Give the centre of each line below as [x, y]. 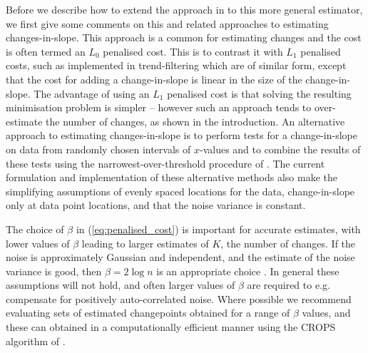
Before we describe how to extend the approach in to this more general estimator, [184, 9]
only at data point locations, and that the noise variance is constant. [156, 205]
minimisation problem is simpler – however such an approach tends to [159, 107]
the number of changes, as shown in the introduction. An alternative [195, 121]
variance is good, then [54, 271]
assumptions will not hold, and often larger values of [121, 285]
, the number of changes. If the [288, 243]
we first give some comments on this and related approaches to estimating [167, 23]
